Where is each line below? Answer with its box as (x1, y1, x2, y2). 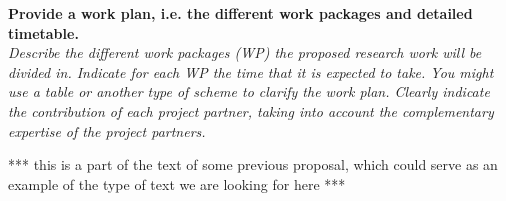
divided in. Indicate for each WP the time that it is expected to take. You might (8, 61, 494, 82)
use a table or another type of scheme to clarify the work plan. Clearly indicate (8, 81, 490, 102)
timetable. (8, 22, 79, 43)
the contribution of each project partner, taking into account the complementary (8, 100, 494, 121)
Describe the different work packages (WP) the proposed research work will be (8, 42, 482, 63)
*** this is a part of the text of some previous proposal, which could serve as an (8, 154, 498, 175)
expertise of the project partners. (8, 120, 206, 141)
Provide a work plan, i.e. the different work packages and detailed (8, 3, 473, 23)
